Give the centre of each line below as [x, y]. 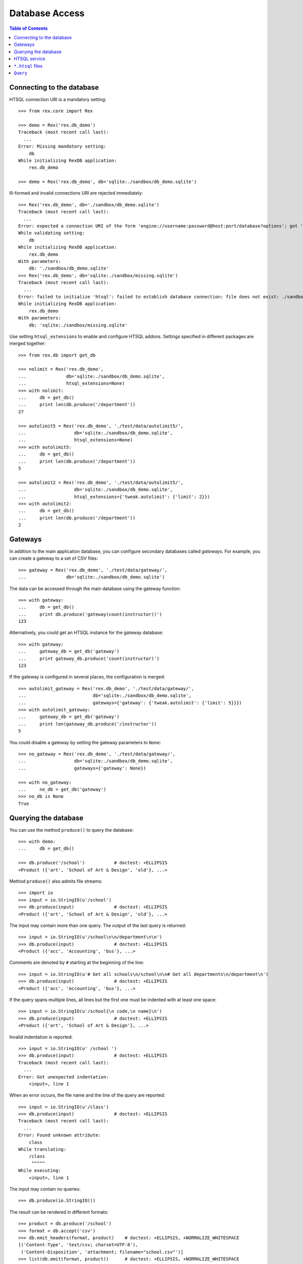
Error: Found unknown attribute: [60, 1135]
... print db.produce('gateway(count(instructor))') [90, 614]
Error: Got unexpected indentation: [64, 1077]
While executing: [40, 1171]
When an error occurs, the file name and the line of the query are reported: [87, 1095]
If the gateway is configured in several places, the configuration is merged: [87, 677]
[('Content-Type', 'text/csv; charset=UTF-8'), [78, 1245]
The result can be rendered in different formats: [59, 1212]
